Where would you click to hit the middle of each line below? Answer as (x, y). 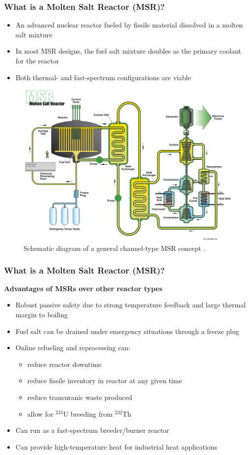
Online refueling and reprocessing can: (73, 348)
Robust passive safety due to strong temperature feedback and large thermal (131, 305)
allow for (40, 413)
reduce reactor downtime (64, 364)
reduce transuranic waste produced (80, 397)
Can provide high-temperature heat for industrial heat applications (116, 446)
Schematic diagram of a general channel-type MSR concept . (115, 248)
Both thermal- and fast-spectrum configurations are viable (103, 77)
